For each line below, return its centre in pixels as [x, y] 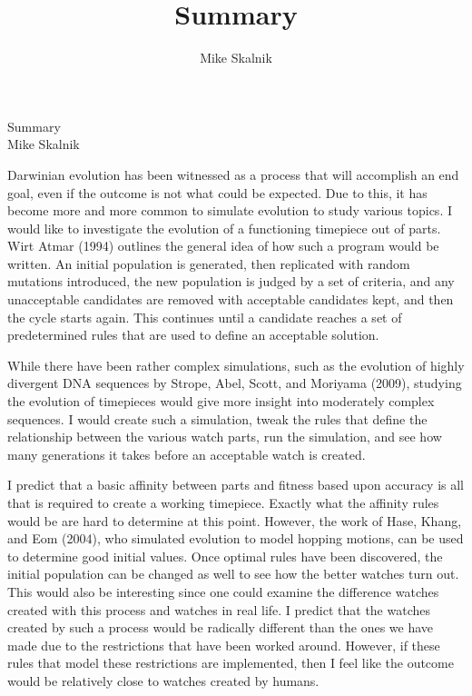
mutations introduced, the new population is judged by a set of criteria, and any [231, 281]
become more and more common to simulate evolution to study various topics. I [230, 210]
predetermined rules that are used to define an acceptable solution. [193, 335]
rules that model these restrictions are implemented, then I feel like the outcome [231, 663]
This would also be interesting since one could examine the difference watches [223, 591]
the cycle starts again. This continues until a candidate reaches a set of [205, 317]
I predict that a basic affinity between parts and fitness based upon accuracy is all [236, 485]
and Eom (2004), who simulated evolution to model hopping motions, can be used [236, 538]
